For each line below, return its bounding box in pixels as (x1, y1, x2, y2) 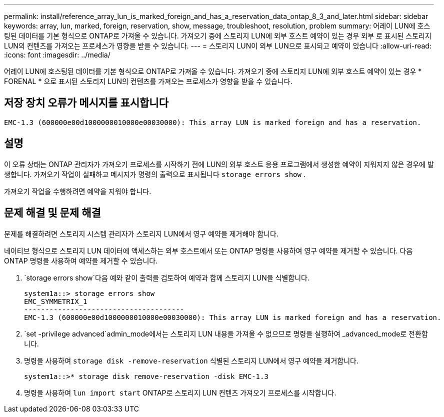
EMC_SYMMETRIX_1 (24, 297, 87, 305)
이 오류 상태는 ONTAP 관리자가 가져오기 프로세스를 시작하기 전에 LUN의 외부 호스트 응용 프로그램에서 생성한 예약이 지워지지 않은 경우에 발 (4, 159, 434, 168)
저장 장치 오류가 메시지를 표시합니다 (4, 96, 169, 109)
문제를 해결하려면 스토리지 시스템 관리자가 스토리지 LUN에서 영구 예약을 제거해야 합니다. (4, 229, 278, 238)
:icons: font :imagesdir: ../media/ (4, 50, 110, 59)
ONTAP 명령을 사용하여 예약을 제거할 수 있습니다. (4, 256, 158, 265)
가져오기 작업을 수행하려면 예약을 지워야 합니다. (4, 186, 151, 195)
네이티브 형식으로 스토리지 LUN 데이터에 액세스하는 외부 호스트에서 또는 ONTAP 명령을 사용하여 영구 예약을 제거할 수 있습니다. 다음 (4, 246, 413, 255)
